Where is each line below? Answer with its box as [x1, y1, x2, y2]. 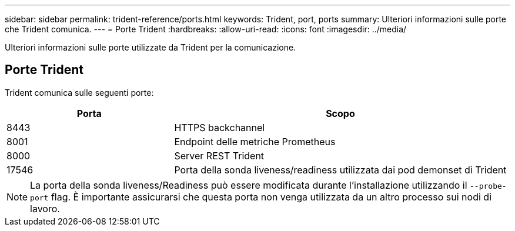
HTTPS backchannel [174, 121, 265, 133]
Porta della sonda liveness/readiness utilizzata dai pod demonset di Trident [174, 163, 507, 176]
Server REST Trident [174, 149, 265, 162]
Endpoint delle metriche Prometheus [174, 135, 336, 148]
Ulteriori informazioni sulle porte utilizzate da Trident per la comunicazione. [5, 42, 296, 52]
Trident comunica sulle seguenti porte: [5, 87, 154, 98]
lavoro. [30, 202, 60, 215]
